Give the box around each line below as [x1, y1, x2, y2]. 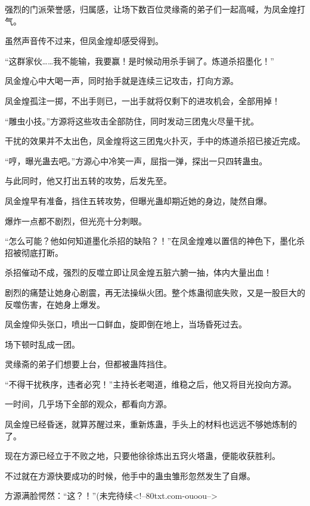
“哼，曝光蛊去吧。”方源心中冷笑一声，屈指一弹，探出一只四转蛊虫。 [5, 154, 268, 167]
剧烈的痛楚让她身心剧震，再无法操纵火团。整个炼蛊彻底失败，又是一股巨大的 [5, 286, 305, 298]
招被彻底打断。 [5, 246, 63, 258]
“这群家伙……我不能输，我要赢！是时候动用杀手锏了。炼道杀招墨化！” [5, 54, 274, 67]
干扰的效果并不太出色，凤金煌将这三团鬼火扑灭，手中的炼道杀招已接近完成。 [5, 135, 305, 147]
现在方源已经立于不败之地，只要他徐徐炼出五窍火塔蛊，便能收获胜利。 [5, 449, 280, 462]
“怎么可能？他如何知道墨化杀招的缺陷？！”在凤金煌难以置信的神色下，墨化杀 [5, 235, 305, 247]
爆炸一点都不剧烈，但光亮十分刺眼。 [5, 214, 147, 227]
